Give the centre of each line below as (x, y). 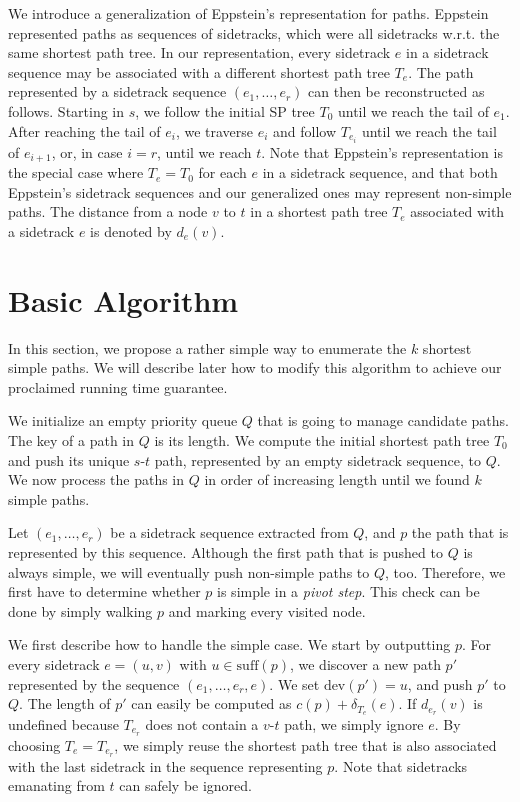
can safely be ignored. (186, 785)
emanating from (56, 785)
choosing (34, 744)
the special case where (76, 172)
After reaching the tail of (84, 130)
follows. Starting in (66, 110)
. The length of (65, 703)
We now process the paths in (96, 479)
